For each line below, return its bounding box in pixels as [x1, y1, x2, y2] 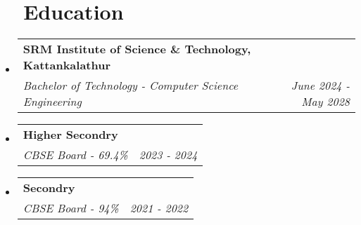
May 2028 [301, 93, 350, 110]
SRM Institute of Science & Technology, [23, 41, 251, 57]
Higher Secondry [23, 126, 118, 143]
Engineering [23, 93, 82, 110]
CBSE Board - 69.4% [23, 146, 128, 163]
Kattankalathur [23, 57, 111, 74]
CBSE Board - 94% [23, 200, 119, 217]
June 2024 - [291, 77, 350, 94]
